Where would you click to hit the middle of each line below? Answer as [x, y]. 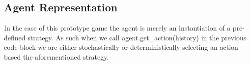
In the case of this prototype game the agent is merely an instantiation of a [117, 28]
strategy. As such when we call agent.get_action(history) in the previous [137, 37]
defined [15, 37]
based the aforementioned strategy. [56, 56]
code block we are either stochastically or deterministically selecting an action [121, 47]
